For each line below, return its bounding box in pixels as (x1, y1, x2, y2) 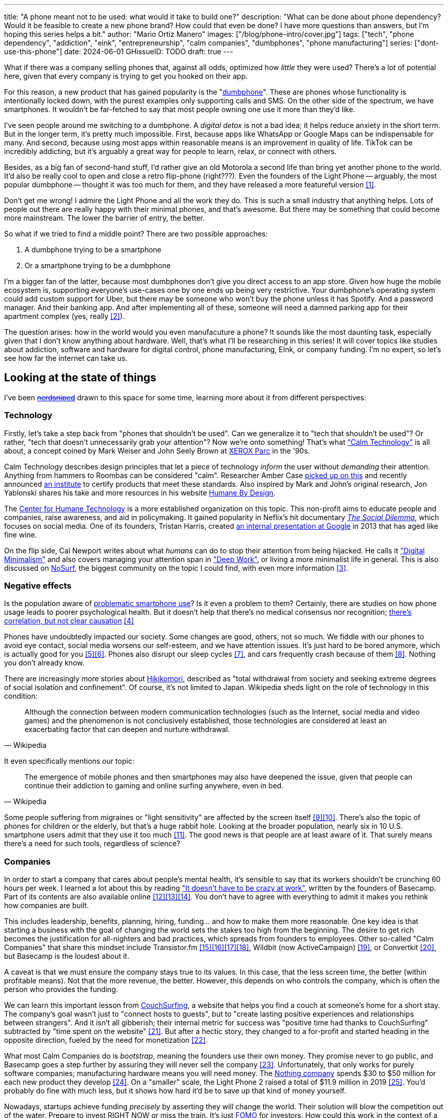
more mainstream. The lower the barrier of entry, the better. (4, 213, 205, 222)
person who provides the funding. (4, 985, 118, 994)
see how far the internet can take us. (4, 354, 128, 362)
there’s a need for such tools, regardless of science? (4, 839, 181, 848)
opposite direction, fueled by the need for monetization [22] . (4, 1036, 208, 1045)
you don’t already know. (4, 658, 84, 668)
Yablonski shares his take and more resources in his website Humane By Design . (4, 488, 276, 497)
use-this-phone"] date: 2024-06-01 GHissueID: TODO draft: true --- (4, 47, 233, 56)
